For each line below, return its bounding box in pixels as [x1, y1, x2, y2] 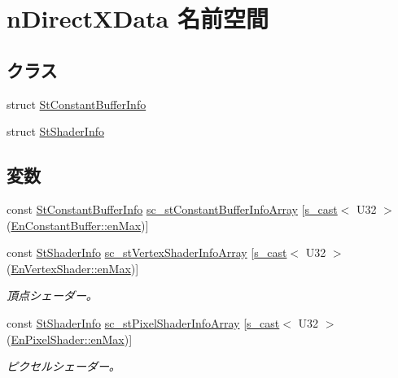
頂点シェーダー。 [7, 287, 98, 304]
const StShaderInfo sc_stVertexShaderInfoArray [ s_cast [7, 244, 287, 261]
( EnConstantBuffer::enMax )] [7, 216, 149, 233]
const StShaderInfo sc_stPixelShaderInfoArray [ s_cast [7, 314, 280, 331]
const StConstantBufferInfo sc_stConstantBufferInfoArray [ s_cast [7, 200, 338, 217]
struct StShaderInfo [7, 123, 104, 140]
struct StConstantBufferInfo [7, 95, 147, 112]
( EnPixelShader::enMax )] [7, 330, 133, 347]
